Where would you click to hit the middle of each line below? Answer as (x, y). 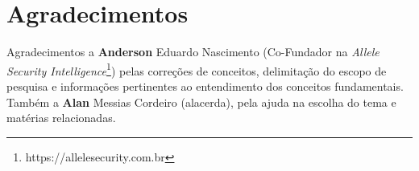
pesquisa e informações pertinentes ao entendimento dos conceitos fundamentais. (205, 85)
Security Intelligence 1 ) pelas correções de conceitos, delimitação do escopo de (197, 69)
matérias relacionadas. (61, 118)
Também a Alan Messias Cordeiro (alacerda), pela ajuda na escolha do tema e (201, 102)
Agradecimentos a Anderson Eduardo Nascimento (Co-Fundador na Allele (193, 52)
